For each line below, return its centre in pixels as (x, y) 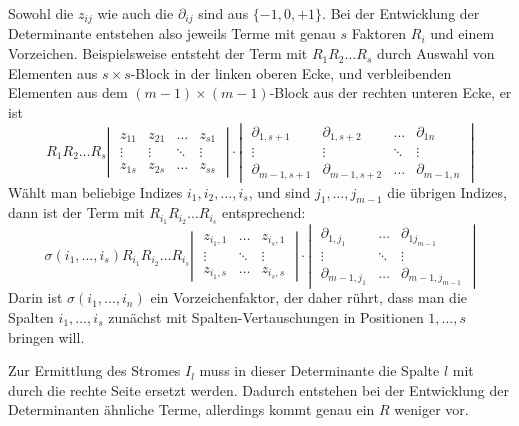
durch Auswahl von (435, 53)
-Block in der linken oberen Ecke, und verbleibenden (291, 72)
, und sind (279, 191)
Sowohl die (41, 13)
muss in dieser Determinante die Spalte (319, 370)
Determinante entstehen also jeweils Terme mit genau (172, 33)
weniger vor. (431, 409)
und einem (462, 33)
